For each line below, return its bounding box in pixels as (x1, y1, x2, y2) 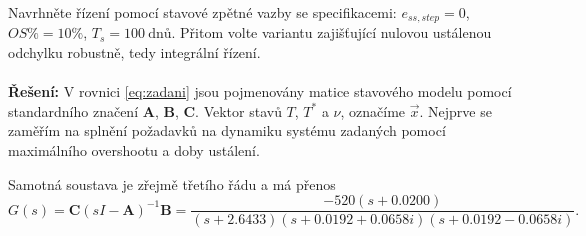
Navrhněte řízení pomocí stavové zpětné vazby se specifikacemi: (8, 2, 397, 22)
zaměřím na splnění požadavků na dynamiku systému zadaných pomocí (8, 120, 446, 141)
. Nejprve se (419, 100, 492, 121)
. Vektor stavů (195, 100, 282, 121)
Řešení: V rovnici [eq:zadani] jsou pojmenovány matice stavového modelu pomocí (8, 81, 512, 102)
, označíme (340, 100, 406, 121)
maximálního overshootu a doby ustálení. (8, 140, 260, 161)
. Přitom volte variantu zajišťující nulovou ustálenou (171, 22, 492, 43)
